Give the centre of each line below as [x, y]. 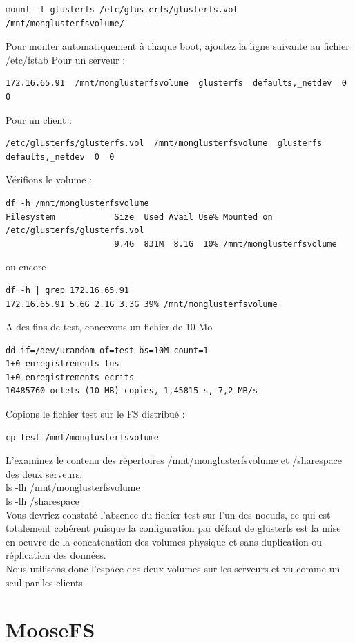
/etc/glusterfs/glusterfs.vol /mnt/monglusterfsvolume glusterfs [164, 143]
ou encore [26, 267]
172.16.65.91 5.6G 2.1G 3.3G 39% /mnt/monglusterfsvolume [142, 304]
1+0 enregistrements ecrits [70, 377]
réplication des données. [56, 555]
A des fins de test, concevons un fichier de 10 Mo [109, 327]
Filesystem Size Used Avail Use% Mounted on [139, 217]
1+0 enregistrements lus [63, 364]
